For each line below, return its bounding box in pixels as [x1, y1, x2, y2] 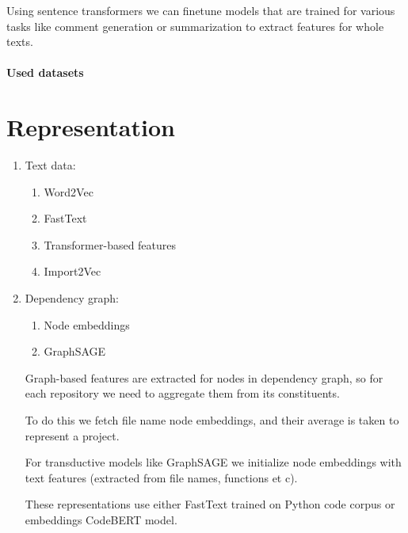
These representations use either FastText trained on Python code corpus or [25, 496, 395, 512]
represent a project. [25, 427, 120, 444]
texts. [6, 33, 33, 50]
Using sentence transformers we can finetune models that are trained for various [6, 2, 395, 18]
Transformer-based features [44, 236, 177, 253]
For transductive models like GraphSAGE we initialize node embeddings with [25, 454, 402, 470]
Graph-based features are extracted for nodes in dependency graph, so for [25, 369, 383, 386]
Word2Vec [44, 183, 93, 200]
